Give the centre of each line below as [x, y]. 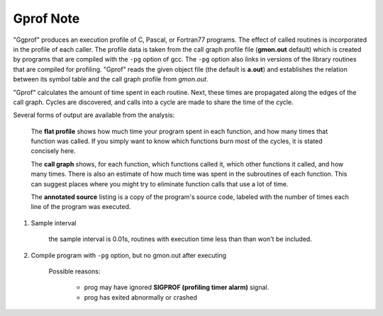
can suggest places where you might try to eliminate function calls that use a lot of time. [160, 184]
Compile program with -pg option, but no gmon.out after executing [129, 255]
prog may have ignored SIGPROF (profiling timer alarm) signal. [177, 288]
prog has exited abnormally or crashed [141, 297]
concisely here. [53, 151]
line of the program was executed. [81, 207]
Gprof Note [46, 18]
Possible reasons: [74, 271]
